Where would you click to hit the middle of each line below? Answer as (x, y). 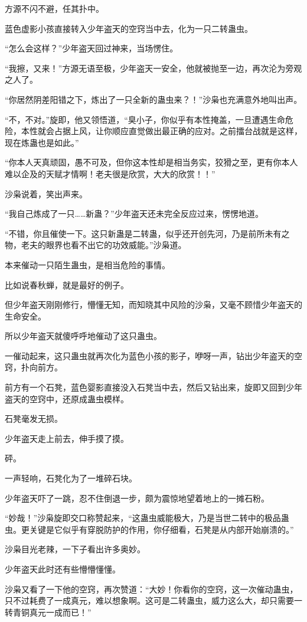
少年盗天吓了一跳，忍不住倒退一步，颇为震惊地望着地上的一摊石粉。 (137, 498)
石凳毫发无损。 (34, 419)
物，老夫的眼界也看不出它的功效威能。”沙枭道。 (96, 245)
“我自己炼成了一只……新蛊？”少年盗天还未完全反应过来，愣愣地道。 (134, 214)
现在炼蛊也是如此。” (42, 142)
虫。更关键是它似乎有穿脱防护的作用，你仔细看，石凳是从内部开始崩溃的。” (149, 529)
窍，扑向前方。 (34, 367)
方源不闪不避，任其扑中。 (54, 8)
